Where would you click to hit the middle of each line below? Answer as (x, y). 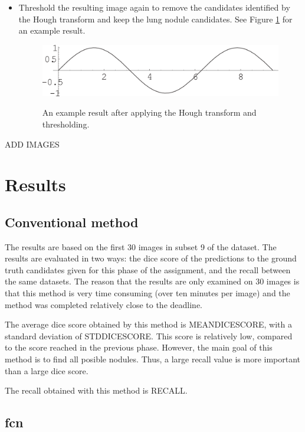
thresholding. (66, 124)
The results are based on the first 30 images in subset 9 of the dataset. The (141, 246)
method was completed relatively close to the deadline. (104, 304)
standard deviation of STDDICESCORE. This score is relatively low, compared (149, 336)
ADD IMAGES (32, 144)
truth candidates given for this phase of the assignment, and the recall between (148, 269)
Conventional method (72, 222)
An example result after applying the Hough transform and (149, 112)
